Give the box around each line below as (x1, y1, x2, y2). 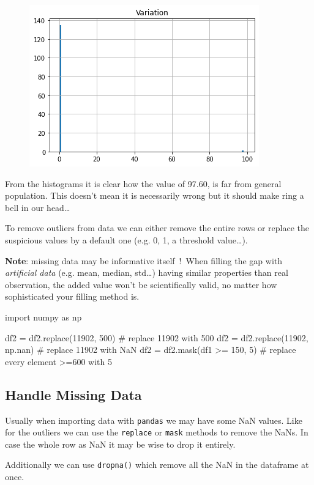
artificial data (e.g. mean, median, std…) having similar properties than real (5, 266, 288, 279)
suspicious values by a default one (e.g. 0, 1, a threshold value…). (5, 233, 248, 246)
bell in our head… (5, 201, 70, 213)
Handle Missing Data (5, 385, 142, 404)
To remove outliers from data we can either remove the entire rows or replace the (5, 221, 310, 234)
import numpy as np (5, 310, 82, 323)
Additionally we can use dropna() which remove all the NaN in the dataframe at (5, 458, 309, 471)
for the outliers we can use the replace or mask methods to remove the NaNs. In (5, 426, 308, 439)
